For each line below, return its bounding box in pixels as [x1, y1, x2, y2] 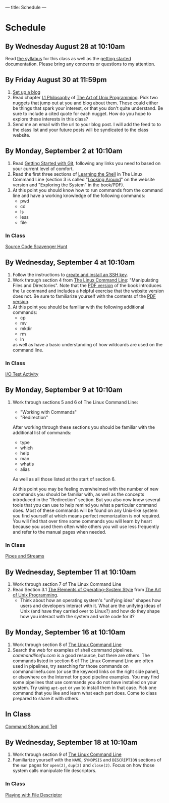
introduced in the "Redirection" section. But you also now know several [12, 496, 160, 503]
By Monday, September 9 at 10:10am [5, 386, 123, 394]
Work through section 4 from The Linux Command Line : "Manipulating [12, 277, 159, 283]
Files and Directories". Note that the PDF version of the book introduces [12, 282, 162, 288]
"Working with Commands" [20, 409, 77, 415]
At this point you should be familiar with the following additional [12, 304, 145, 310]
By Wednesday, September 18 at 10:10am [5, 738, 138, 746]
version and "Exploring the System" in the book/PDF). [12, 182, 125, 188]
